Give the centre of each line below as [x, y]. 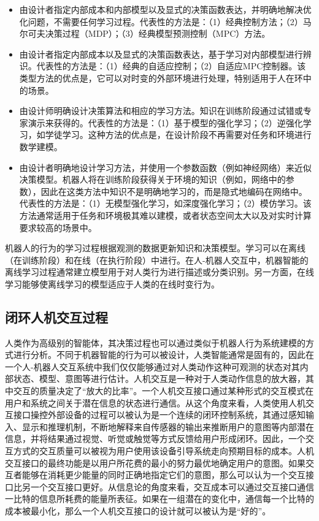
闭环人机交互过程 [56, 317]
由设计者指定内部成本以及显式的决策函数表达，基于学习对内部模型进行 [161, 54]
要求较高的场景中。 [58, 227]
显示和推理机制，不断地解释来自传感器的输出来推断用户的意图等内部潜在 [168, 426]
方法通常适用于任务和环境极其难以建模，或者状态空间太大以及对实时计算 [165, 215]
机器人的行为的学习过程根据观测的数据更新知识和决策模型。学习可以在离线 [155, 248]
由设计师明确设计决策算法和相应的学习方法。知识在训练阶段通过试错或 [161, 111]
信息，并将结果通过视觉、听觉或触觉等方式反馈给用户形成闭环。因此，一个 [155, 439]
